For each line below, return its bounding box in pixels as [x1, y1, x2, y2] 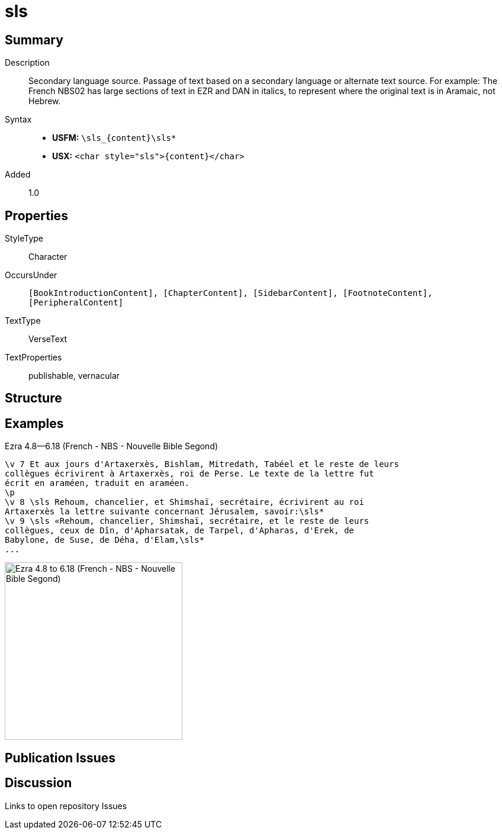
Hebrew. [28, 96, 61, 107]
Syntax [5, 114, 32, 125]
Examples [5, 416, 64, 431]
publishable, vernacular [28, 371, 120, 381]
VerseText [28, 334, 67, 344]
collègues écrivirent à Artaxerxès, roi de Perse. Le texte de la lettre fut [5, 469, 374, 479]
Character [28, 252, 67, 262]
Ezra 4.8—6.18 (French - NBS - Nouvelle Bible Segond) [5, 441, 218, 452]
